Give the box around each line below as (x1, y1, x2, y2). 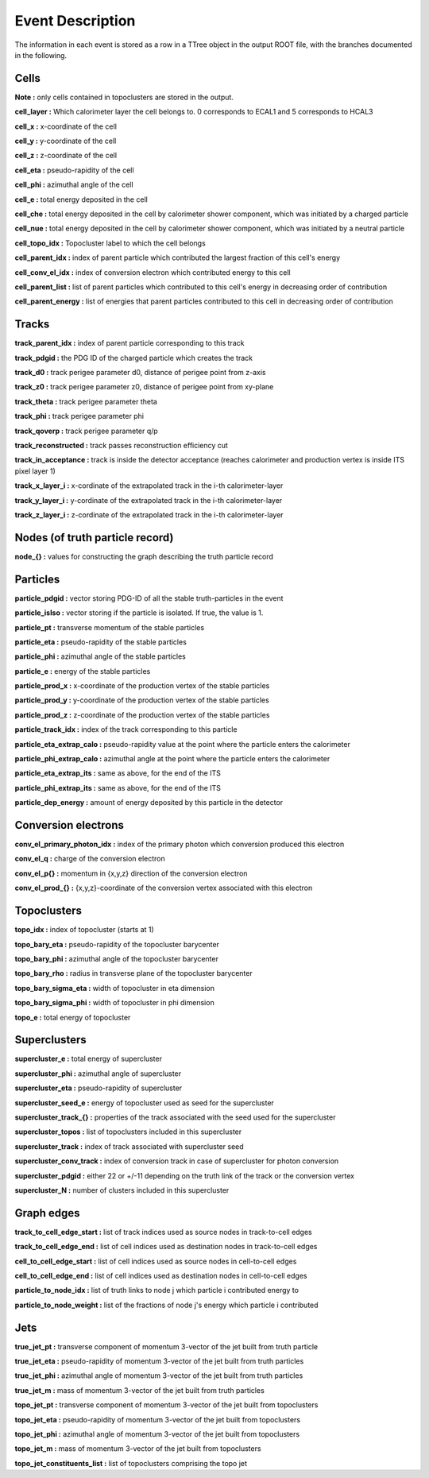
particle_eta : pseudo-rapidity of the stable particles (14, 636, 187, 647)
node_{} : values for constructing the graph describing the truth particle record (14, 551, 274, 561)
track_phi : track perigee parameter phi (14, 412, 145, 421)
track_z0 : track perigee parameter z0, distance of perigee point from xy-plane (14, 382, 274, 392)
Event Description (14, 12, 136, 29)
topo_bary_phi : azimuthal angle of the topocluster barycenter (14, 954, 218, 963)
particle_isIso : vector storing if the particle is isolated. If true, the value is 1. (14, 608, 264, 617)
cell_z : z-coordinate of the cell (14, 151, 118, 161)
